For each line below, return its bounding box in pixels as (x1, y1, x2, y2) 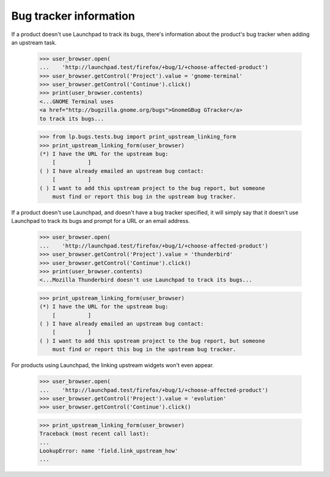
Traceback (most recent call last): (39, 431, 150, 437)
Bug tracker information (11, 9, 136, 23)
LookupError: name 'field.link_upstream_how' (39, 448, 178, 454)
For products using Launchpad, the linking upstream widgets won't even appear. (11, 362, 214, 369)
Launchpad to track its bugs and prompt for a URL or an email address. (11, 217, 190, 225)
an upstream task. (11, 38, 57, 46)
